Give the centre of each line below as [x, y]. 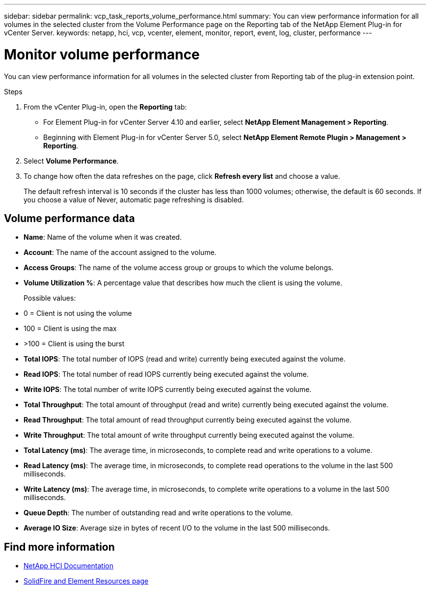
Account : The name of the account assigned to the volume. [120, 252]
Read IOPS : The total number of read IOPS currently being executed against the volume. [166, 374]
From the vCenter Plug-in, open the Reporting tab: [105, 107]
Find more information [59, 547]
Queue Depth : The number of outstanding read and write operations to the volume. [158, 513]
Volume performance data [69, 218]
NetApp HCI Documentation [68, 566]
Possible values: [50, 298]
